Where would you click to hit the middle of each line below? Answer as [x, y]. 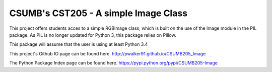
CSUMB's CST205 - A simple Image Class [98, 13]
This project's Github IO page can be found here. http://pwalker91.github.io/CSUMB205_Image [108, 53]
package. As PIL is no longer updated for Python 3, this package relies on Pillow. [93, 35]
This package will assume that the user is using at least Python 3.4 [79, 44]
